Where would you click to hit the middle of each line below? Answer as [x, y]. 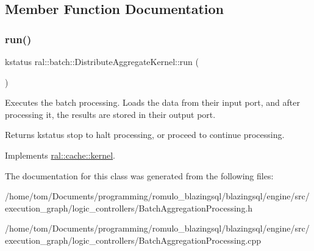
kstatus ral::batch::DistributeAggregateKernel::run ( [102, 61]
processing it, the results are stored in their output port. [110, 114]
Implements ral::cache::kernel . [60, 155]
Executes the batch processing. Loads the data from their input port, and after [152, 102]
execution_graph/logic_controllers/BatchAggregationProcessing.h [129, 208]
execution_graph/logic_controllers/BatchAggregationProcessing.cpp [133, 240]
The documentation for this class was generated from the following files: [139, 175]
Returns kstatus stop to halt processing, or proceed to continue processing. [145, 135]
